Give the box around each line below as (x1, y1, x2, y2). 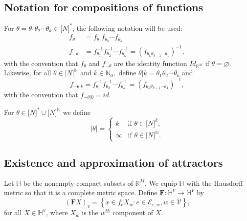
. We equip (144, 177, 177, 188)
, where (46, 207, 68, 218)
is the (82, 207, 98, 218)
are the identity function (114, 58, 187, 68)
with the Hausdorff (186, 177, 243, 188)
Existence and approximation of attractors (4, 155, 223, 170)
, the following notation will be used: (72, 22, 182, 33)
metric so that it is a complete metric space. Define (4, 187, 157, 198)
